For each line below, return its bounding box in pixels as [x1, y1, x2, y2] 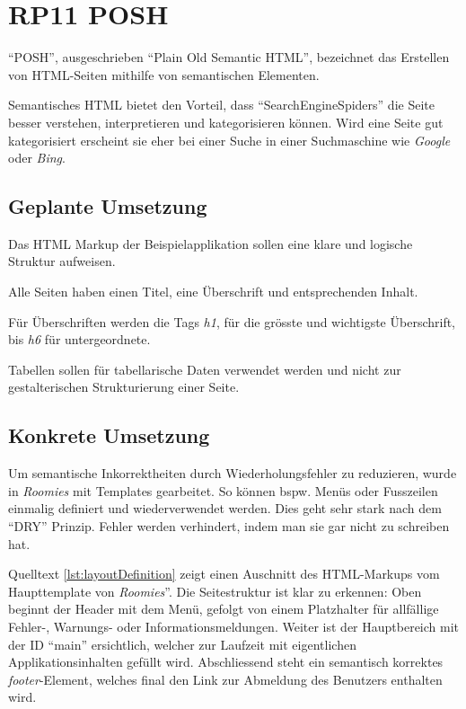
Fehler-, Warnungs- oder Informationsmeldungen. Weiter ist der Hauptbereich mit [8, 617, 460, 635]
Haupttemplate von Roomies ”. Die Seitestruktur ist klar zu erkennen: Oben [8, 581, 422, 600]
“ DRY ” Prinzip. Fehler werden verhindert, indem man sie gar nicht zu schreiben [8, 517, 450, 536]
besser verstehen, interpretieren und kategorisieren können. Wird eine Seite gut [8, 112, 444, 131]
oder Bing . [8, 148, 66, 167]
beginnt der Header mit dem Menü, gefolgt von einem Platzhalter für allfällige [8, 599, 439, 618]
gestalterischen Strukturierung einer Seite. [8, 377, 240, 396]
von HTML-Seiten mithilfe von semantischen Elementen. [8, 65, 320, 84]
